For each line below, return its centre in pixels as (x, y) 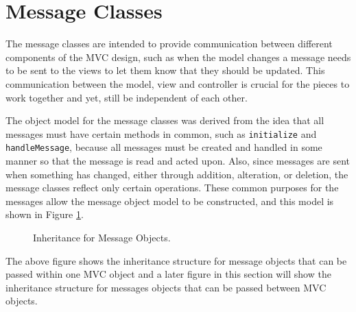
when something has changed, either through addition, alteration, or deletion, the (177, 174)
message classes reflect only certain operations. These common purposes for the (172, 188)
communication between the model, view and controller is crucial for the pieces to (178, 83)
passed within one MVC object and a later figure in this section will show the (168, 274)
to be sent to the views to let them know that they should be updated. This (165, 70)
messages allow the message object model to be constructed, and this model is (170, 201)
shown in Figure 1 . (45, 214)
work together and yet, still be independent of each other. (127, 97)
